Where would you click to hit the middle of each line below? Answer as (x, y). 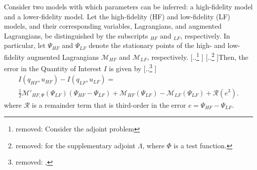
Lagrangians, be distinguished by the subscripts (76, 35)
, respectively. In (205, 35)
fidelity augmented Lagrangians (52, 57)
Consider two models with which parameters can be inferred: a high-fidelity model (128, 6)
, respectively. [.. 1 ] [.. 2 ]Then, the (198, 56)
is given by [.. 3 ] (133, 67)
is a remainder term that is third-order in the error (109, 105)
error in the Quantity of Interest (53, 68)
